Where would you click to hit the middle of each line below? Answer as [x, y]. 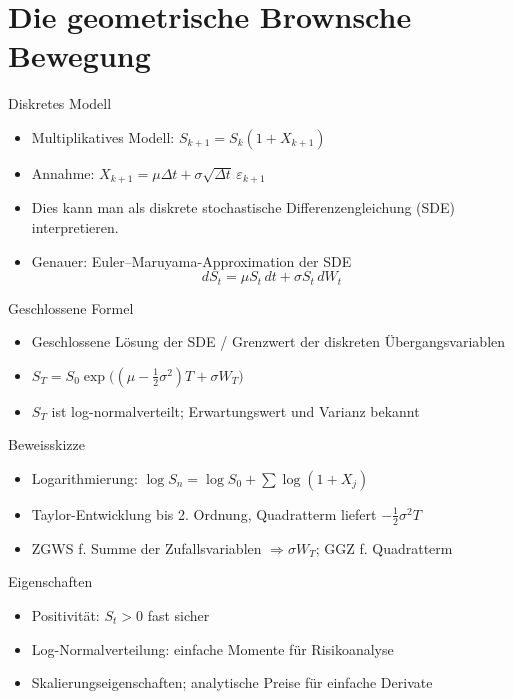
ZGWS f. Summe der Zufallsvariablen [146, 547]
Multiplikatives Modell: [103, 136]
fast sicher [178, 614]
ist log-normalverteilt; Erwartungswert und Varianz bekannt [235, 410]
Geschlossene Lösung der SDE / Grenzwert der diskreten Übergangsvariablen [268, 341]
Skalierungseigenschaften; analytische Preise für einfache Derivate [232, 682]
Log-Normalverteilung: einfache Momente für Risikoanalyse [212, 648]
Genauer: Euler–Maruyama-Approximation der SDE [191, 260]
